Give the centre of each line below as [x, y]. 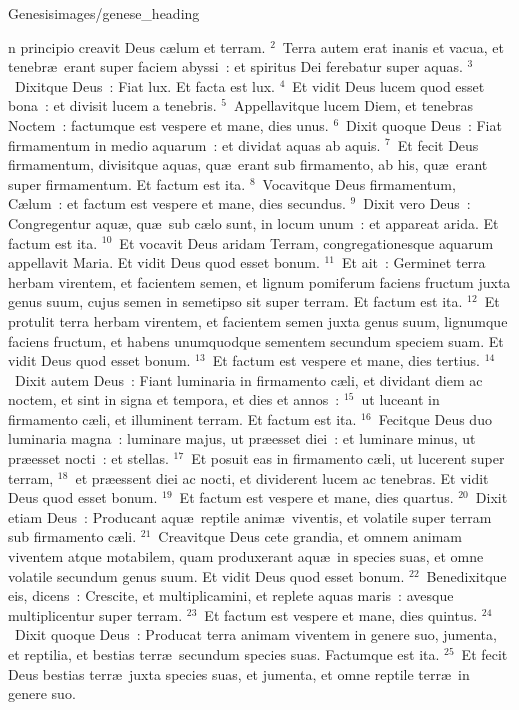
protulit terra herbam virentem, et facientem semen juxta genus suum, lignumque [258, 320]
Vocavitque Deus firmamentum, [359, 183]
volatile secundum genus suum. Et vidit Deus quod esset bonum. [206, 575]
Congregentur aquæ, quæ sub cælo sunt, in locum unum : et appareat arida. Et [253, 222]
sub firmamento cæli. [72, 536]
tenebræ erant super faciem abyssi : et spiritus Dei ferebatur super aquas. [235, 66]
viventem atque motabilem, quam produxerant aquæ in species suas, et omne [246, 556]
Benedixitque [466, 575]
